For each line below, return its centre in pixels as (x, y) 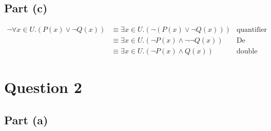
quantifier (252, 30)
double (247, 52)
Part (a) (26, 120)
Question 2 (43, 87)
